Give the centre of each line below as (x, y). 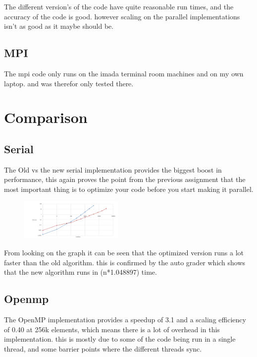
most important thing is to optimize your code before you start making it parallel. (129, 189)
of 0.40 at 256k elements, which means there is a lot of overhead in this (112, 329)
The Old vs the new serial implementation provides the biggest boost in (113, 169)
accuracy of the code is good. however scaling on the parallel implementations (122, 16)
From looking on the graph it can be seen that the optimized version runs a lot (124, 252)
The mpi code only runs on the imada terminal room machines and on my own (124, 73)
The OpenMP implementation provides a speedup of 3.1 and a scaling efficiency (125, 319)
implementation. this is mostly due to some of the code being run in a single (120, 339)
